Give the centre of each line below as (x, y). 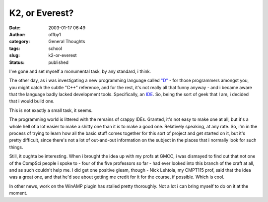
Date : (15, 28)
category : (20, 42)
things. (16, 147)
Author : (17, 34)
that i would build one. (32, 101)
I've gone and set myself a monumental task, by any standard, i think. (80, 71)
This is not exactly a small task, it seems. (51, 110)
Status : (17, 62)
